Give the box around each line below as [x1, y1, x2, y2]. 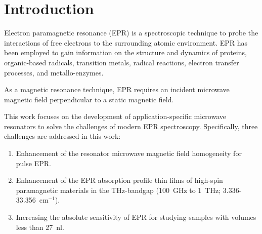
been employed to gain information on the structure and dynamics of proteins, [4, 47, 247, 58]
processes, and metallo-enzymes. [4, 67, 104, 77]
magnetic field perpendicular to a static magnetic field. [4, 94, 174, 104]
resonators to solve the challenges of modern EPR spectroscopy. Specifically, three [4, 121, 258, 131]
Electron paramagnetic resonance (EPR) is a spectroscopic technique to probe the [4, 27, 258, 38]
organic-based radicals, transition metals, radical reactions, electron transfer [4, 57, 239, 67]
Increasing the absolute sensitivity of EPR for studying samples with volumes [16, 212, 256, 222]
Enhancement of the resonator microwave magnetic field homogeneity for [16, 148, 242, 159]
